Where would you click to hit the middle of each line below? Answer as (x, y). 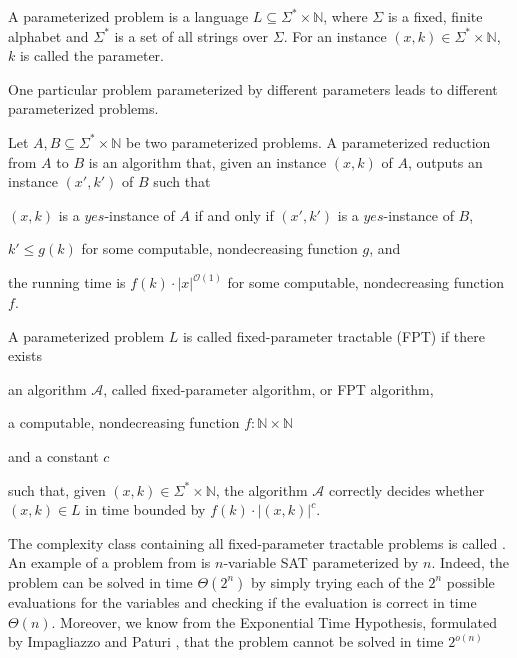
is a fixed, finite (435, 16)
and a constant (53, 455)
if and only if (234, 214)
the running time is (67, 282)
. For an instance (335, 35)
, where (345, 16)
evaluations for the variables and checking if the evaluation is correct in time (242, 601)
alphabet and (48, 35)
